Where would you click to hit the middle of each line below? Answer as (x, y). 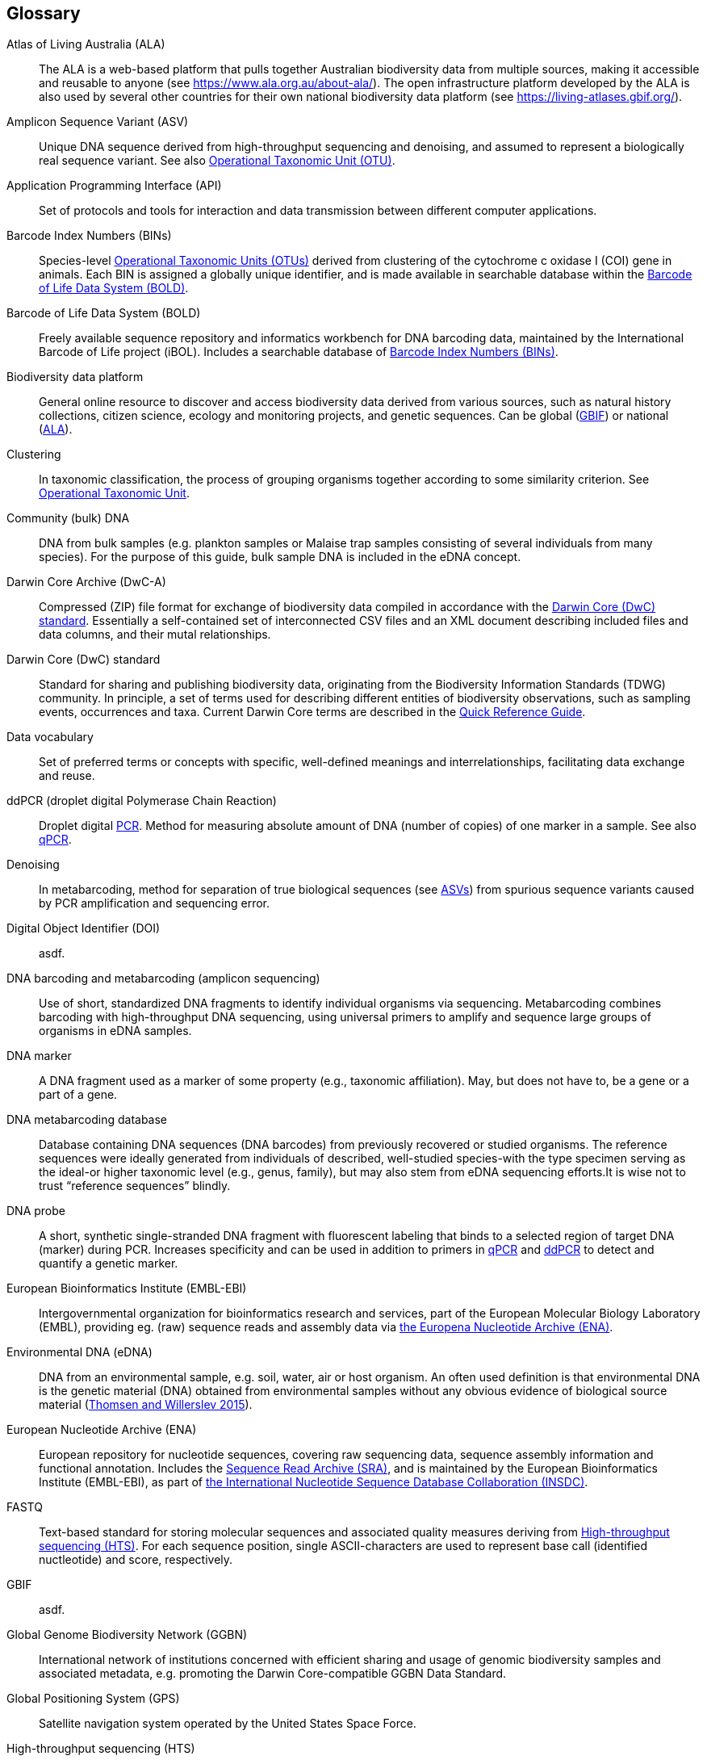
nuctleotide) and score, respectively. (136, 1560)
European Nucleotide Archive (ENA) (102, 1430)
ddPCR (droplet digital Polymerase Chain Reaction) (142, 801)
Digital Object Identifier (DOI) (84, 928)
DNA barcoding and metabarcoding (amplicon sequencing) (163, 978)
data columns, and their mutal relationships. (155, 635)
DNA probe (36, 1211)
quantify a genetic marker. (109, 1263)
